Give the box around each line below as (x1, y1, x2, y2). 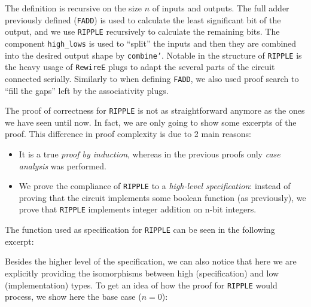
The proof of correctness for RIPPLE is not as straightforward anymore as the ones (5, 104, 305, 117)
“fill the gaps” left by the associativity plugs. (5, 84, 169, 96)
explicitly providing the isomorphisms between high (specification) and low (5, 266, 279, 279)
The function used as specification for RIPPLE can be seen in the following (5, 223, 275, 236)
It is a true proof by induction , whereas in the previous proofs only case (19, 147, 280, 160)
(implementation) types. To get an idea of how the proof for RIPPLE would (5, 278, 278, 291)
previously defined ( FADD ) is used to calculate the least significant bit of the (5, 13, 281, 26)
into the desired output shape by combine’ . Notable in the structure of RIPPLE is (5, 48, 302, 61)
